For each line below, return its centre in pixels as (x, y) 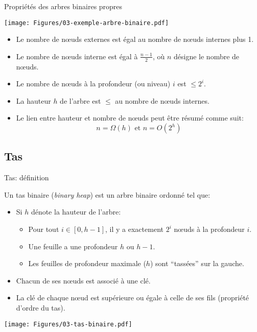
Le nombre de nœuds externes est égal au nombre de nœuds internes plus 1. (135, 39)
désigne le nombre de (207, 56)
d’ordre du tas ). (41, 307)
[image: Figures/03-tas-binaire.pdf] (68, 324)
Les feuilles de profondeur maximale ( (87, 263)
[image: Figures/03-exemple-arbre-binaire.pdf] (87, 23)
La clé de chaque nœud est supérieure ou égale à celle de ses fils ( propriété (133, 298)
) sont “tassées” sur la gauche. (197, 263)
